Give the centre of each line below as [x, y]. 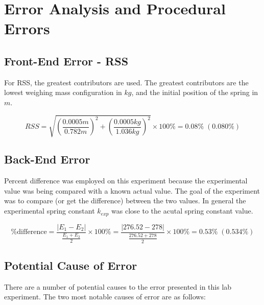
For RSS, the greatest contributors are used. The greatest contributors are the [126, 82]
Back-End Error [47, 159]
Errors [27, 28]
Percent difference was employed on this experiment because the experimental [126, 181]
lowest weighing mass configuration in [63, 92]
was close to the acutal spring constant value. [182, 211]
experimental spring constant [50, 211]
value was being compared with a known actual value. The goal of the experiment [132, 190]
